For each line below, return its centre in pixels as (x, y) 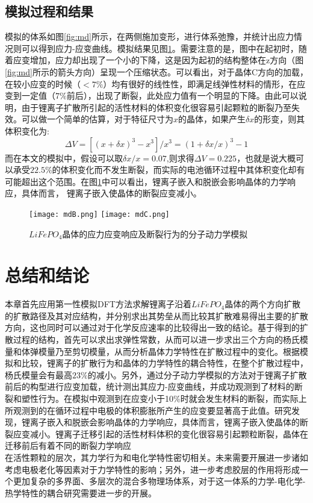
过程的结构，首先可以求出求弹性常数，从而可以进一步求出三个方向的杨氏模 (160, 339)
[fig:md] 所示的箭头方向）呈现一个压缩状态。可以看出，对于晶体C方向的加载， (157, 71)
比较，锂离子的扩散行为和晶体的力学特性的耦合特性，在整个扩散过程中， (165, 363)
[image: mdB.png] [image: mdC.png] (99, 214)
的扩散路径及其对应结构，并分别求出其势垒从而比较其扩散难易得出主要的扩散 (156, 315)
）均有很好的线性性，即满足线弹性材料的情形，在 (200, 83)
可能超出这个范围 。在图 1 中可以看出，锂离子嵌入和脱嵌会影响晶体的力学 (146, 181)
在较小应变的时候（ (43, 83)
